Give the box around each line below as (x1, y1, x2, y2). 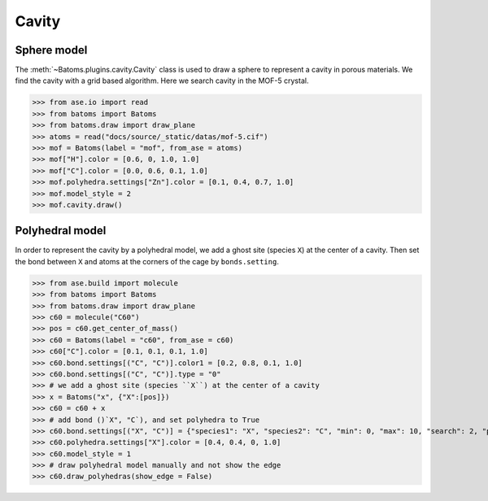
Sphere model (15, 43, 88, 57)
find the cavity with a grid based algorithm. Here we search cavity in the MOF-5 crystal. (15, 76, 309, 85)
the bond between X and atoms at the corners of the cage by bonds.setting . (15, 256, 280, 266)
